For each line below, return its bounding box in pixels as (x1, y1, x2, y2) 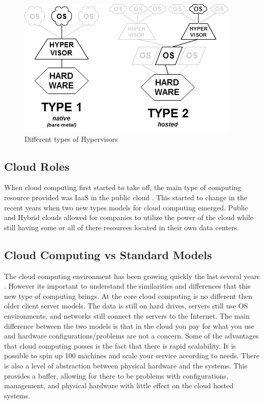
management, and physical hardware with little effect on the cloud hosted (4, 380, 233, 391)
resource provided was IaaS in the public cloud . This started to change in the (4, 192, 247, 202)
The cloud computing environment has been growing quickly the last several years (4, 270, 260, 281)
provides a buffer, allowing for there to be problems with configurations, (4, 370, 228, 381)
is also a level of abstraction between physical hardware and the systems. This (4, 360, 248, 370)
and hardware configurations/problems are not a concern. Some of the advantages (4, 330, 259, 341)
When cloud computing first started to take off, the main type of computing (4, 182, 242, 193)
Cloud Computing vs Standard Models (4, 246, 212, 262)
